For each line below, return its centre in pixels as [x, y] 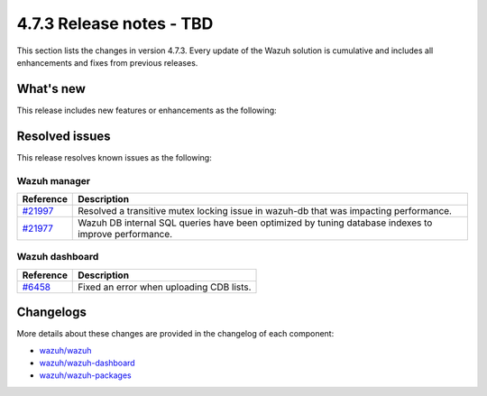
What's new [51, 89]
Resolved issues [64, 136]
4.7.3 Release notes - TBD [115, 23]
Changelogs [52, 313]
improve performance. [125, 234]
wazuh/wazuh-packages [85, 375]
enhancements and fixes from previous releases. [107, 62]
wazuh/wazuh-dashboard [87, 363]
